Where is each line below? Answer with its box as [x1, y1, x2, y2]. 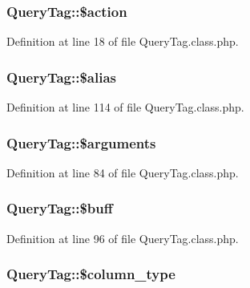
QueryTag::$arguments [6, 132, 156, 152]
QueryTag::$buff [6, 198, 113, 218]
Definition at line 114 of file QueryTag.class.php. [6, 99, 244, 116]
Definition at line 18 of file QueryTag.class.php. [6, 33, 239, 50]
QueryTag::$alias [6, 67, 116, 87]
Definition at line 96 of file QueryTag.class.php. [6, 229, 239, 246]
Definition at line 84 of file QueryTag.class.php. [6, 164, 239, 181]
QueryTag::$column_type [6, 264, 175, 284]
